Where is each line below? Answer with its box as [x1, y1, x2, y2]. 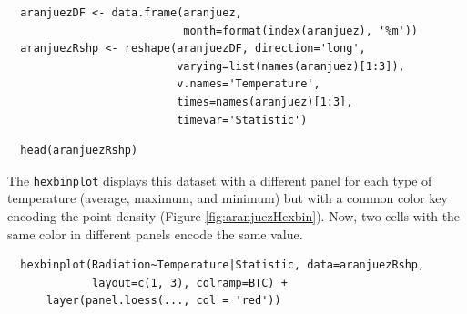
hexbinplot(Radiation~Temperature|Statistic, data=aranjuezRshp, [20, 258, 425, 272]
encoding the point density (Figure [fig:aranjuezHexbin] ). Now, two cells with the [7, 207, 461, 225]
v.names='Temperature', [177, 77, 320, 91]
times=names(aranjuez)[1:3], [177, 95, 353, 108]
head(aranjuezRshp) [20, 144, 138, 157]
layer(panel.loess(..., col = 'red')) [46, 294, 281, 308]
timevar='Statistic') [177, 113, 308, 127]
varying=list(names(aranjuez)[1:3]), [177, 59, 405, 73]
